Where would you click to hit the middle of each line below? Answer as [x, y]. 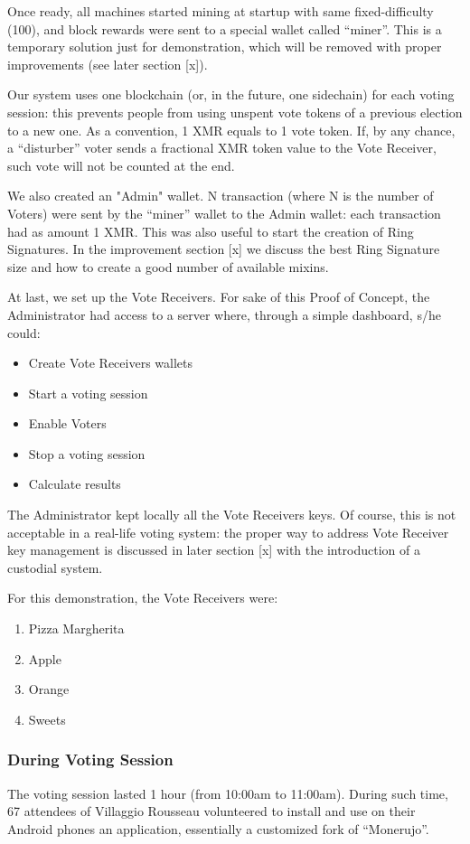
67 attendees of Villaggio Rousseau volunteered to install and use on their [211, 811]
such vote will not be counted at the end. [121, 165]
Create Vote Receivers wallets [110, 363]
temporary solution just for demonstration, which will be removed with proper [225, 47]
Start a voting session [88, 393]
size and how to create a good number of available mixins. [168, 266]
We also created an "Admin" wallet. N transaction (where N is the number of [221, 196]
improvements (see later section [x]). [108, 64]
